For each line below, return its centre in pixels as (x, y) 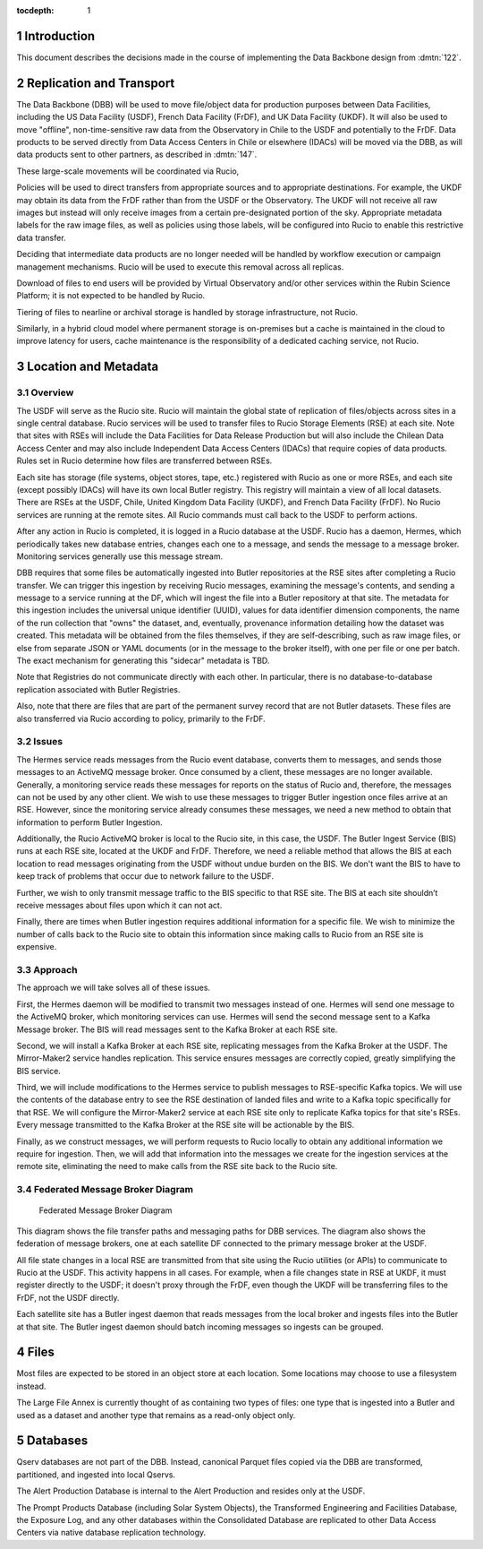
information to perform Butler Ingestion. (89, 822)
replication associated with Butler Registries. (98, 689)
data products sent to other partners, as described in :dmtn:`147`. (137, 155)
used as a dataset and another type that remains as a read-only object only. (156, 1415)
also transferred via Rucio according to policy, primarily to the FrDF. (141, 719)
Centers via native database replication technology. (111, 1533)
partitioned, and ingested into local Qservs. (96, 1475)
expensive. (37, 947)
